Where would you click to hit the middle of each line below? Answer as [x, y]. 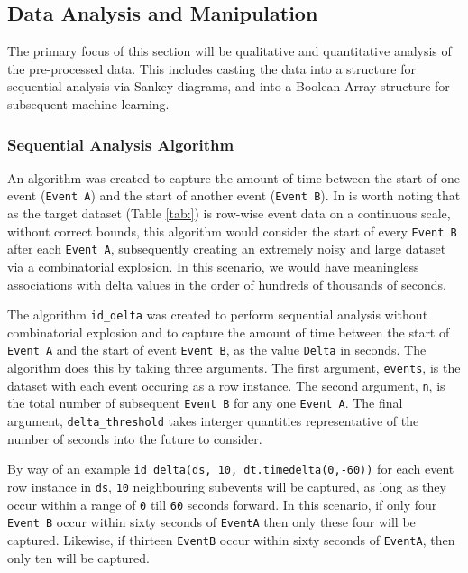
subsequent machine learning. [88, 103]
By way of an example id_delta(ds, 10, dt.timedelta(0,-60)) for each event [231, 469]
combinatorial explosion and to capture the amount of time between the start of [229, 332]
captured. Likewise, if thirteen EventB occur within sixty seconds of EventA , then [231, 539]
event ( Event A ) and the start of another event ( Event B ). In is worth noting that [234, 195]
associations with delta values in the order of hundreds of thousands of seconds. [227, 284]
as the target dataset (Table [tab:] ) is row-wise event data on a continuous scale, [229, 213]
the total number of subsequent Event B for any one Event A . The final [205, 403]
